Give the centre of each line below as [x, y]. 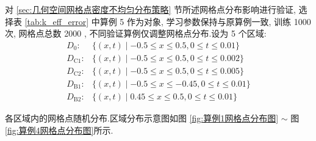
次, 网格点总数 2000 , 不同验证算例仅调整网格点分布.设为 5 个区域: [136, 33]
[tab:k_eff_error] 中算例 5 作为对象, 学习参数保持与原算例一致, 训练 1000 [168, 21]
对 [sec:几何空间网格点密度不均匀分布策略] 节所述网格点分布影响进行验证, [150, 9]
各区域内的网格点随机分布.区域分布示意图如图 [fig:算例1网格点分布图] [142, 117]
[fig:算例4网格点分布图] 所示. [59, 130]
